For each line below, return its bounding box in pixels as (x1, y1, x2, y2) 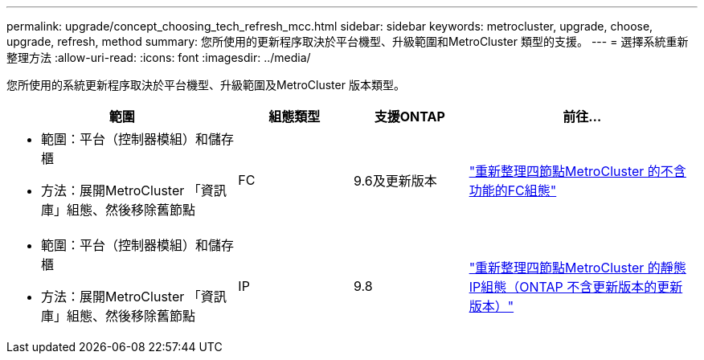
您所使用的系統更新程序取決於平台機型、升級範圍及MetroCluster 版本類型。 (6, 78, 405, 92)
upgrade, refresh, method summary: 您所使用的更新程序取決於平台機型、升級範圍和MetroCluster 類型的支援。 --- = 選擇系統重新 (6, 35, 689, 48)
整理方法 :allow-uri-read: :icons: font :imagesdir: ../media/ (6, 51, 311, 64)
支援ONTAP (374, 108, 445, 125)
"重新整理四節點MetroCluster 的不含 (469, 163, 686, 179)
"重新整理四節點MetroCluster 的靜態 (469, 260, 686, 276)
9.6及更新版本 (353, 173, 437, 189)
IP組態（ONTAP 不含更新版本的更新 (469, 279, 683, 295)
